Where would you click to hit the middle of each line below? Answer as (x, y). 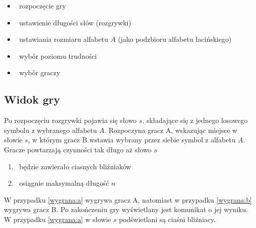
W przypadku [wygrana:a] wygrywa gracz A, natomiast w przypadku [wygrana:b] (128, 199)
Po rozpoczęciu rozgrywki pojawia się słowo (70, 120)
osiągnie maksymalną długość (64, 183)
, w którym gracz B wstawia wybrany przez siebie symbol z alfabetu (132, 140)
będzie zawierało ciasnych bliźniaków (75, 166)
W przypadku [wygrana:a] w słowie (58, 219)
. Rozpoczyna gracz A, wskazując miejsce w (171, 130)
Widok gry (32, 99)
